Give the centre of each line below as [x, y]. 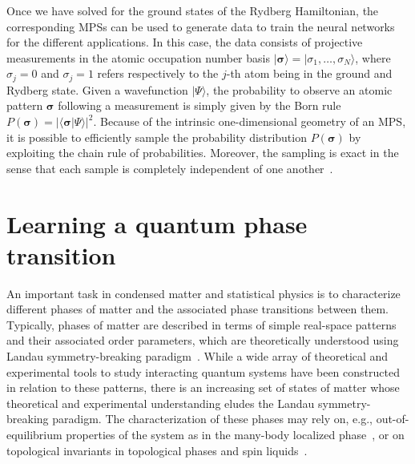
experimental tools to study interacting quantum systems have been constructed [203, 371]
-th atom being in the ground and [309, 73]
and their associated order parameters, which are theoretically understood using [203, 340]
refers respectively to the [158, 73]
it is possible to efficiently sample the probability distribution [157, 137]
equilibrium [34, 435]
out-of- [393, 419]
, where [373, 57]
